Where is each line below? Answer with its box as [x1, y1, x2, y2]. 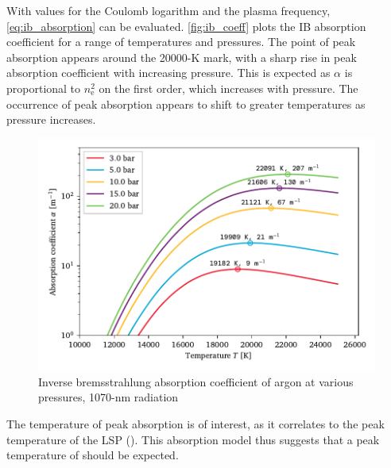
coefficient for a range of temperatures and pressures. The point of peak [6, 33, 356, 50]
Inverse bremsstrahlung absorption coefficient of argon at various [38, 373, 354, 389]
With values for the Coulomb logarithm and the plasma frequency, [6, 2, 331, 18]
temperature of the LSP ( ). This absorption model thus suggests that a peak [6, 431, 380, 447]
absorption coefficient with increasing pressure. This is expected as [6, 64, 331, 81]
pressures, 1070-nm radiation [38, 389, 179, 405]
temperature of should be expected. [6, 447, 179, 463]
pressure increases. [6, 111, 96, 128]
